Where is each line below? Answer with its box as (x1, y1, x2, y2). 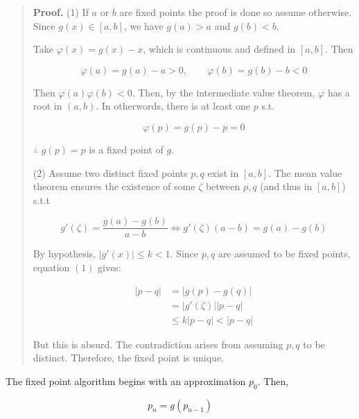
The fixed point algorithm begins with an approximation (6, 373, 246, 388)
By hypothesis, (33, 246, 96, 261)
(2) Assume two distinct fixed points (33, 165, 188, 180)
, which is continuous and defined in (143, 42, 296, 56)
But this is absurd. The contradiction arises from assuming (33, 336, 283, 351)
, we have (123, 18, 164, 33)
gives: (98, 260, 121, 274)
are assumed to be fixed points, (218, 246, 351, 261)
